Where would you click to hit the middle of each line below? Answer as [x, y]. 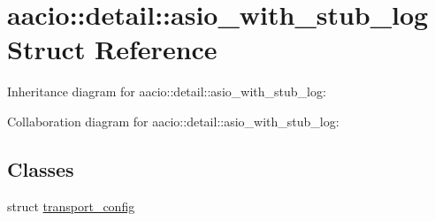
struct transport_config [71, 206]
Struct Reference [112, 49]
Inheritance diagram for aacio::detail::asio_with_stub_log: [167, 91]
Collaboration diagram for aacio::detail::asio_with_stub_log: [173, 121]
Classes [41, 168]
